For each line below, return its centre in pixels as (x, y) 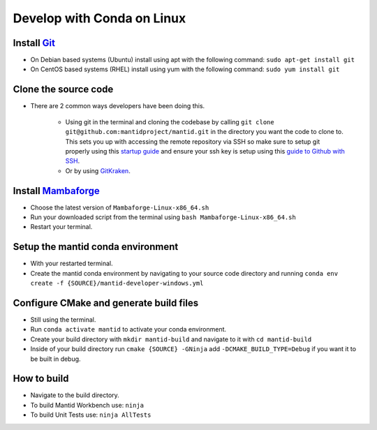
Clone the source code (63, 90)
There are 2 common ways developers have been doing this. (118, 106)
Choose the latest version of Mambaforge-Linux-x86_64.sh (120, 207)
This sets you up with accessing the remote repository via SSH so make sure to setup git (193, 141)
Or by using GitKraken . (98, 170)
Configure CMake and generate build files (106, 303)
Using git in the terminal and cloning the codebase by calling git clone (170, 121)
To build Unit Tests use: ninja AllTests (91, 415)
